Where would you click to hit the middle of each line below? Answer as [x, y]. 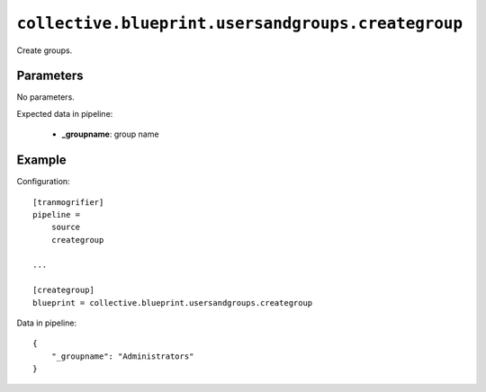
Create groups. [45, 50]
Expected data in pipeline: [65, 113]
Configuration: [44, 182]
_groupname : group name [110, 134]
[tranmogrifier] [68, 202]
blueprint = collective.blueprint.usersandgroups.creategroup [173, 303]
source [66, 227]
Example [41, 160]
